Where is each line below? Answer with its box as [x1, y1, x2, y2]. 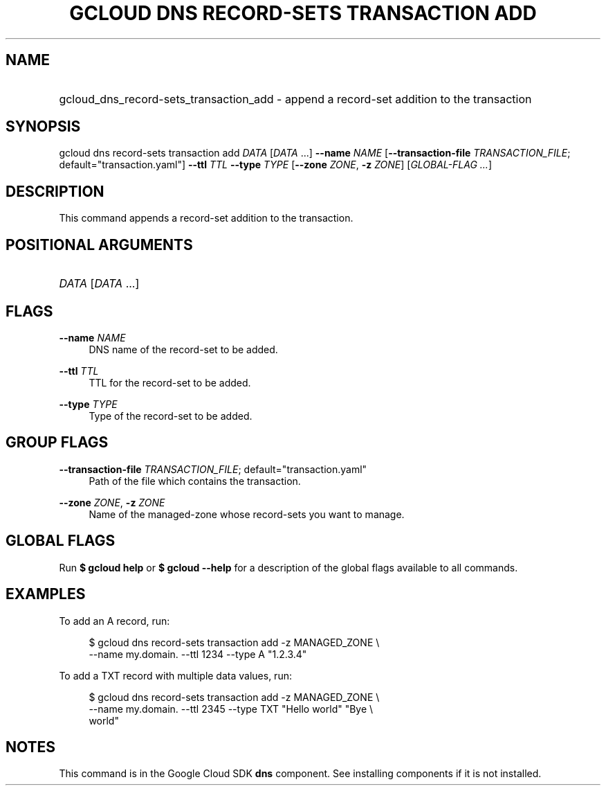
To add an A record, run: [59, 614, 170, 627]
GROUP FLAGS [6, 434, 109, 452]
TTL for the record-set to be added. [89, 376, 251, 389]
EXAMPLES [6, 585, 86, 603]
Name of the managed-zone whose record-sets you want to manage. [89, 508, 405, 520]
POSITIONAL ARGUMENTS [6, 235, 193, 254]
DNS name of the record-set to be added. [89, 343, 278, 355]
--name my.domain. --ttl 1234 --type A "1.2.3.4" [89, 648, 307, 660]
